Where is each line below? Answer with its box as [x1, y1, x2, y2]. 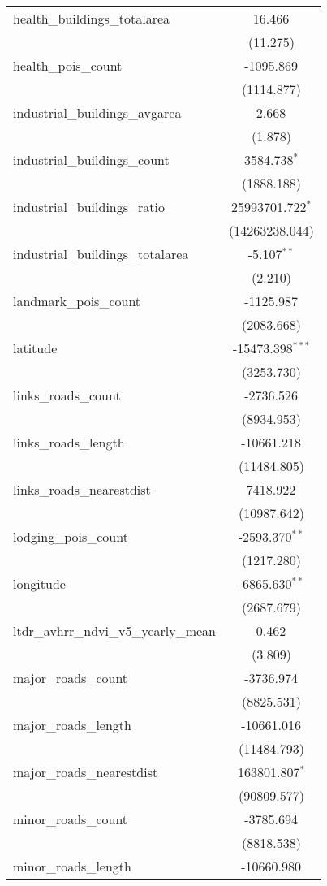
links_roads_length [13, 433, 125, 452]
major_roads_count [13, 668, 128, 687]
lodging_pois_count [13, 527, 128, 546]
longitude [13, 574, 66, 593]
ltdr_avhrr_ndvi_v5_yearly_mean [13, 621, 217, 640]
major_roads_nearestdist [13, 763, 158, 781]
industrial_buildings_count [13, 150, 170, 169]
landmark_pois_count [13, 292, 141, 310]
